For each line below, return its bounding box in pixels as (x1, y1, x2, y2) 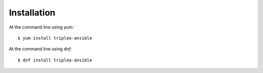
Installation (9, 7, 56, 18)
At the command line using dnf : (9, 46, 72, 52)
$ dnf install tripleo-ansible (18, 57, 93, 63)
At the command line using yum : (9, 24, 74, 30)
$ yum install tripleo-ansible (18, 35, 93, 41)
